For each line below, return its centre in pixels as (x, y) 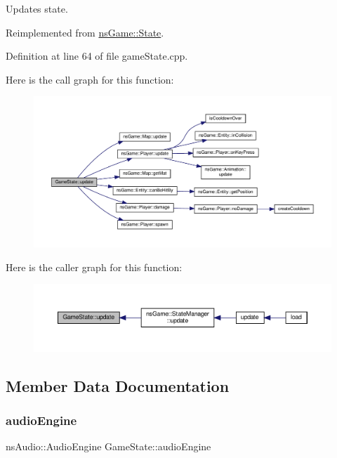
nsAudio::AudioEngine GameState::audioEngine (108, 446)
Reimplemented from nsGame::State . (85, 32)
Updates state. (37, 8)
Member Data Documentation (118, 385)
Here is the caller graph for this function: (94, 267)
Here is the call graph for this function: (90, 79)
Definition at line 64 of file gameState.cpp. (97, 56)
